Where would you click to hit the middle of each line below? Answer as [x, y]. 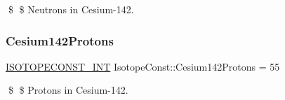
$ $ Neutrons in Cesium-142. [71, 9]
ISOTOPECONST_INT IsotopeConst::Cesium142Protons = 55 [143, 66]
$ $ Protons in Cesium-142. [68, 90]
